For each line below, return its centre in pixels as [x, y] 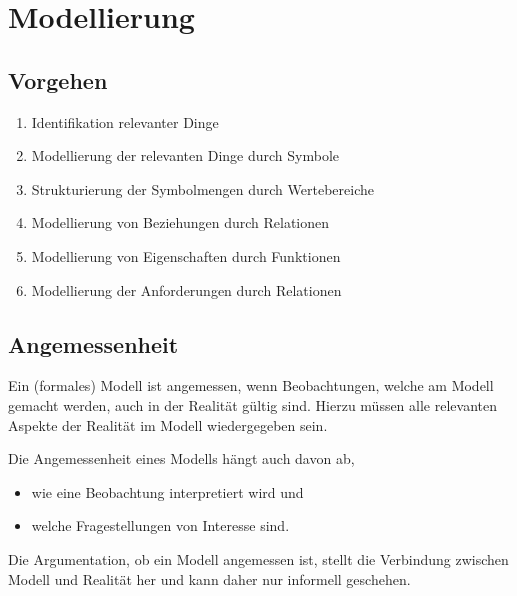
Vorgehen [58, 79]
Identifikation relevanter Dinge [125, 121]
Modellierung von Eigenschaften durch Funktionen [186, 255]
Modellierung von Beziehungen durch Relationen [180, 222]
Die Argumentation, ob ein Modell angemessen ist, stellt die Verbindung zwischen [258, 558]
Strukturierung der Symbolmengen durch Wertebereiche [202, 188]
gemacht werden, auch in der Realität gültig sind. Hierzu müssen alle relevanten [252, 404]
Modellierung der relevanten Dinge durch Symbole [185, 155]
